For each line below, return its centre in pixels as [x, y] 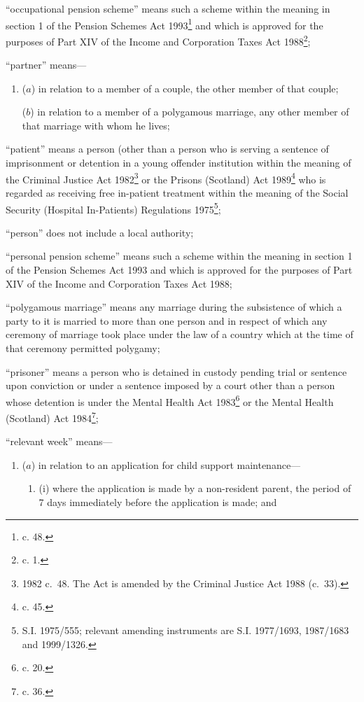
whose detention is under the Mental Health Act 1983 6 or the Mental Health [170, 400]
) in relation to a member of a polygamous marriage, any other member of [190, 112]
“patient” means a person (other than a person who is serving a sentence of [167, 149]
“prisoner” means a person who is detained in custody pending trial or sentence [176, 371]
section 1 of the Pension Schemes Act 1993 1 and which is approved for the [164, 24]
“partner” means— [46, 65]
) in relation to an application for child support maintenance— [166, 464]
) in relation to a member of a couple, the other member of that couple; [185, 88]
